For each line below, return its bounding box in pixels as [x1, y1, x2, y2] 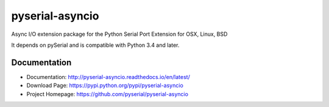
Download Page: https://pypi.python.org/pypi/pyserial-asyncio [26, 82, 184, 89]
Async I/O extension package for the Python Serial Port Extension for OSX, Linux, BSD [11, 30, 228, 38]
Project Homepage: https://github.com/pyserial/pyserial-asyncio [26, 90, 189, 97]
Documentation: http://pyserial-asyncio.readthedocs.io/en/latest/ [26, 73, 190, 80]
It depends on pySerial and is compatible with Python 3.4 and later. [11, 41, 180, 49]
